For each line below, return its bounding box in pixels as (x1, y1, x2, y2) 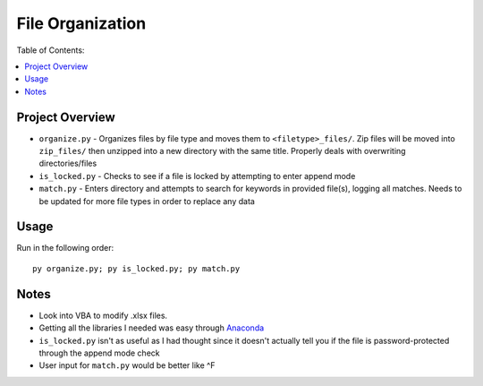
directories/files (38, 158, 97, 169)
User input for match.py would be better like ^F (38, 360, 216, 371)
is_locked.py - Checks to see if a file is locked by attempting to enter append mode (38, 170, 356, 181)
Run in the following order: (16, 243, 114, 253)
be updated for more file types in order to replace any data (38, 195, 255, 206)
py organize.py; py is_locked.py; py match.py (32, 263, 241, 273)
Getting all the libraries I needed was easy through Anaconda (38, 322, 265, 333)
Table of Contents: (16, 45, 85, 56)
